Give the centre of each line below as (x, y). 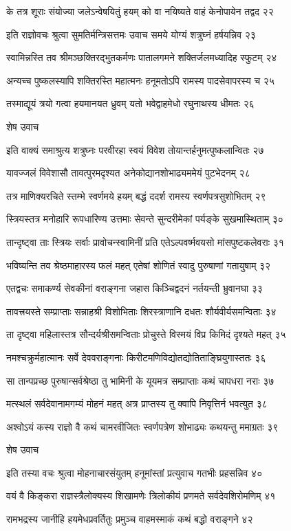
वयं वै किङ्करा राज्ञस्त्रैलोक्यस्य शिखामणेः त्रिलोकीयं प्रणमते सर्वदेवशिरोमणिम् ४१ (141, 496)
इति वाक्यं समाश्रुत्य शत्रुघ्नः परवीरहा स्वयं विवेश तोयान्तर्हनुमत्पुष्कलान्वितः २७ (135, 149)
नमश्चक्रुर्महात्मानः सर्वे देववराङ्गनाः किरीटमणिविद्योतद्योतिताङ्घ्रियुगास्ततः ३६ (136, 357)
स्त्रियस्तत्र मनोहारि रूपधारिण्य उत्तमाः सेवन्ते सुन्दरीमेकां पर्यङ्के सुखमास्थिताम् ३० (145, 219)
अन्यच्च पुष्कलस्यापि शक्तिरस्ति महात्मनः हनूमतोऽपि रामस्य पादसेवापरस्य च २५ (140, 80)
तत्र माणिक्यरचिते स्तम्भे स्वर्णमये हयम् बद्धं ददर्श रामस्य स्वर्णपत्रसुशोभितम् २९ (136, 195)
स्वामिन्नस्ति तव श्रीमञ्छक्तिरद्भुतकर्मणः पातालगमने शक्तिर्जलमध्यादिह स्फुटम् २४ (142, 57)
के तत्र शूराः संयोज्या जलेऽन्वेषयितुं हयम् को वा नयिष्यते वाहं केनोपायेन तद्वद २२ (140, 11)
